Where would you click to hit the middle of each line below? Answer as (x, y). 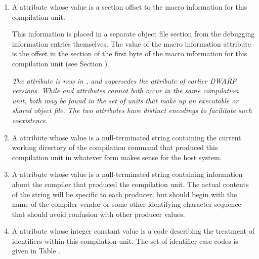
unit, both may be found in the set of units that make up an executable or (125, 100)
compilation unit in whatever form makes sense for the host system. (117, 157)
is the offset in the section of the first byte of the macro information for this (129, 53)
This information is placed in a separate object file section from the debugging (133, 34)
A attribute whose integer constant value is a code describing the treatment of (133, 231)
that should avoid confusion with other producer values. (98, 214)
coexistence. (30, 120)
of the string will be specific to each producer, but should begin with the (124, 194)
